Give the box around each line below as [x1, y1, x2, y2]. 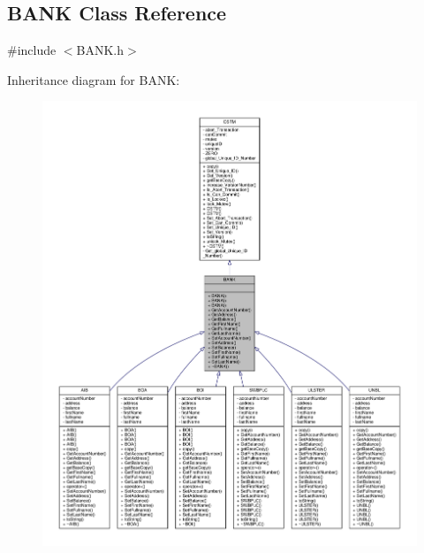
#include [7, 41, 57, 59]
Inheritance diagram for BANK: [7, 70, 180, 88]
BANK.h [76, 41, 125, 59]
